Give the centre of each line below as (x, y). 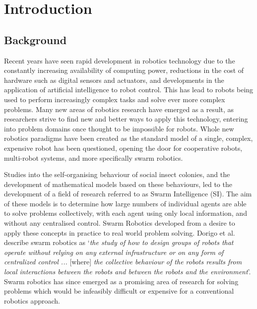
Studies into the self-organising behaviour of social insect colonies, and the (117, 174)
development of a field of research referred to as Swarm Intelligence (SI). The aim (128, 194)
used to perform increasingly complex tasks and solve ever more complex (115, 99)
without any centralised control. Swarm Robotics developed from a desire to (120, 223)
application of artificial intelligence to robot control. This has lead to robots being (129, 90)
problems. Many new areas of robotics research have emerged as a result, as (119, 109)
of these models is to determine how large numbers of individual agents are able (125, 203)
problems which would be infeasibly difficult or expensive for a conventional (119, 291)
